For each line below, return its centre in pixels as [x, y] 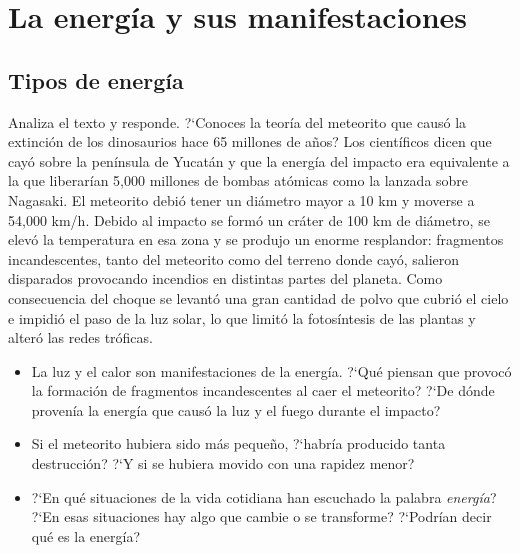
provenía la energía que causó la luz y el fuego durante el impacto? [236, 409]
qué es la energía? [86, 535]
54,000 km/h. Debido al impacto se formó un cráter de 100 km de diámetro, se [249, 219]
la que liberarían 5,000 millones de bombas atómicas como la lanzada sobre [238, 180]
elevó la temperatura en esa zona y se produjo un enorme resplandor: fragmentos [256, 239]
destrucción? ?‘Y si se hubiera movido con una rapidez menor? [223, 463]
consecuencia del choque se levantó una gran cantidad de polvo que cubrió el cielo [258, 297]
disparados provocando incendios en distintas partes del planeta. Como [225, 278]
